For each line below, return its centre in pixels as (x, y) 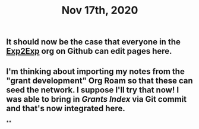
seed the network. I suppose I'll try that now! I (93, 90)
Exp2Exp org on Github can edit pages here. (89, 51)
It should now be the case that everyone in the (94, 42)
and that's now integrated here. (66, 108)
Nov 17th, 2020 (100, 10)
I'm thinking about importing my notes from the (96, 71)
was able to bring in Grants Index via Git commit (97, 99)
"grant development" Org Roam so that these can (99, 80)
